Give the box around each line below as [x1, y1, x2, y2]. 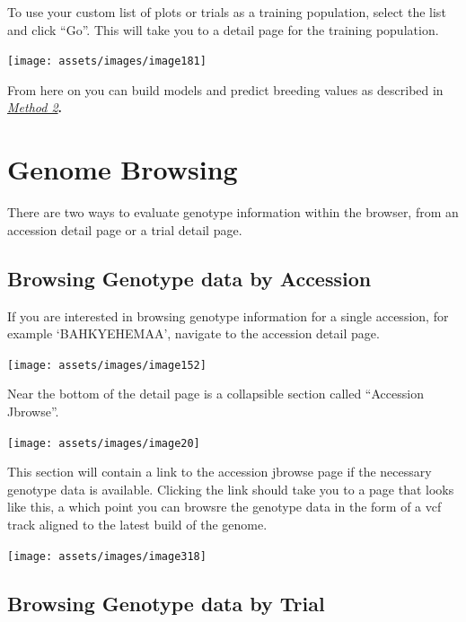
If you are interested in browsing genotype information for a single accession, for [7, 306, 449, 325]
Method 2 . [7, 98, 63, 117]
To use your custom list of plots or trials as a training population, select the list [7, 3, 446, 21]
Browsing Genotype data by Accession [7, 264, 372, 292]
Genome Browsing [7, 151, 238, 188]
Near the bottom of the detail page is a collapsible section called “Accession [7, 384, 424, 403]
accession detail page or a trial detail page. [7, 220, 242, 239]
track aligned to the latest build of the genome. [7, 515, 268, 534]
